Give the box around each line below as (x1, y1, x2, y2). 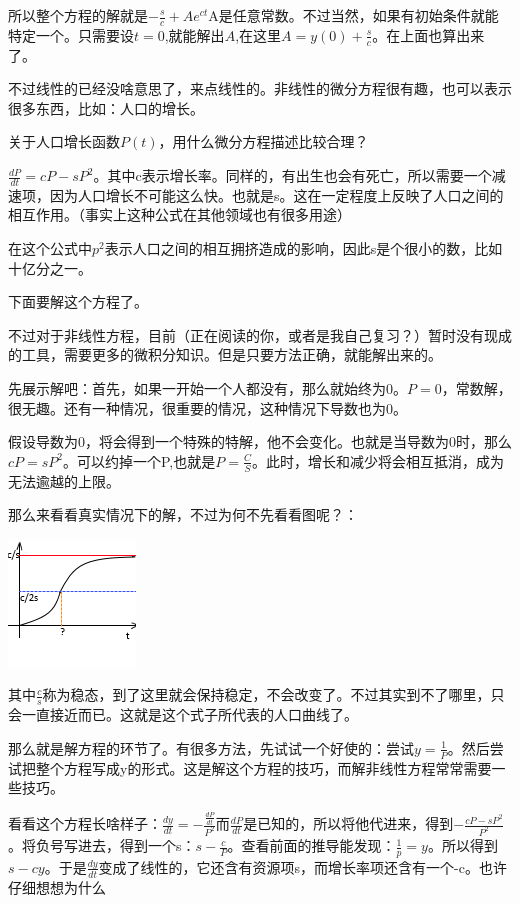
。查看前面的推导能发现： (227, 835, 396, 856)
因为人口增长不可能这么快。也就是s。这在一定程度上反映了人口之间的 (49, 184, 504, 205)
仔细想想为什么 (8, 876, 106, 897)
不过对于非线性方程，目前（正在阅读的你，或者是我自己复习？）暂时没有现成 (8, 324, 512, 345)
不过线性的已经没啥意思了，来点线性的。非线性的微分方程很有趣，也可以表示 (8, 78, 512, 99)
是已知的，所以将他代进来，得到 (243, 813, 454, 834)
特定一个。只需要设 (8, 24, 134, 45)
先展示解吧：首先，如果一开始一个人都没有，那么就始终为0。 (8, 378, 407, 399)
